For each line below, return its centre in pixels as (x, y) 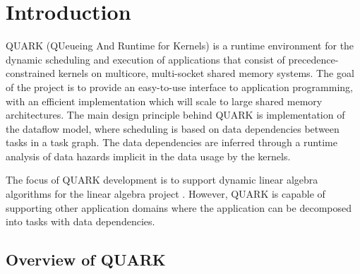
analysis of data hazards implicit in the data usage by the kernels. (148, 156)
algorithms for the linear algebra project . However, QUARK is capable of (166, 194)
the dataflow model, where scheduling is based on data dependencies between (173, 128)
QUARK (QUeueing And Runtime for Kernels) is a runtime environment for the (180, 46)
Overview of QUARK (86, 260)
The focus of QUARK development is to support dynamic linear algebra (162, 180)
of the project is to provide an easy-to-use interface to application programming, (179, 87)
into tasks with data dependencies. (80, 221)
